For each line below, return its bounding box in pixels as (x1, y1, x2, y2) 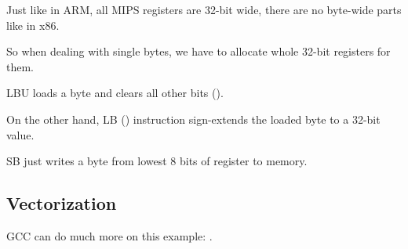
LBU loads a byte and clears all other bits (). (6, 85, 224, 101)
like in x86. (6, 16, 60, 33)
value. (6, 126, 35, 143)
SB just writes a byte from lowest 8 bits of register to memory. (6, 153, 308, 169)
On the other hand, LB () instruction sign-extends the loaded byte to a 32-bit (6, 110, 381, 127)
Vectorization (6, 191, 117, 215)
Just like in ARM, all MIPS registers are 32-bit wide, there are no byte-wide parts (6, 2, 402, 17)
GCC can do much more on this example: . (6, 227, 213, 244)
